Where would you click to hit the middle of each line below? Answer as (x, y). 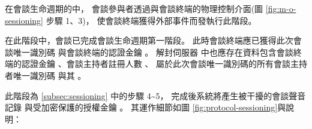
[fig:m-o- (281, 8)
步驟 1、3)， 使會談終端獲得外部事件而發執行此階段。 (151, 20)
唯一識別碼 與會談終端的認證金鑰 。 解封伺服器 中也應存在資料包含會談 (153, 52)
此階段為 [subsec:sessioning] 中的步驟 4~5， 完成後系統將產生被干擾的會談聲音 (155, 95)
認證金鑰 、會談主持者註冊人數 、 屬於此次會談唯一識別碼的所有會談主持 (164, 64)
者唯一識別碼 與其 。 (46, 75)
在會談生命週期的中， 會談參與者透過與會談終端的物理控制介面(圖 (134, 8)
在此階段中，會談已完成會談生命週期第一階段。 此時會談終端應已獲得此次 (149, 40)
